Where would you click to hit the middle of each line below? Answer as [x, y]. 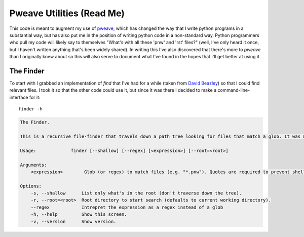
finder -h [30, 109]
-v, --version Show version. [73, 221]
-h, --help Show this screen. [79, 214]
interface [19, 97]
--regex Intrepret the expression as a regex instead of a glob [127, 207]
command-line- [234, 90]
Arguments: [33, 165]
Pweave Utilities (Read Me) [67, 13]
